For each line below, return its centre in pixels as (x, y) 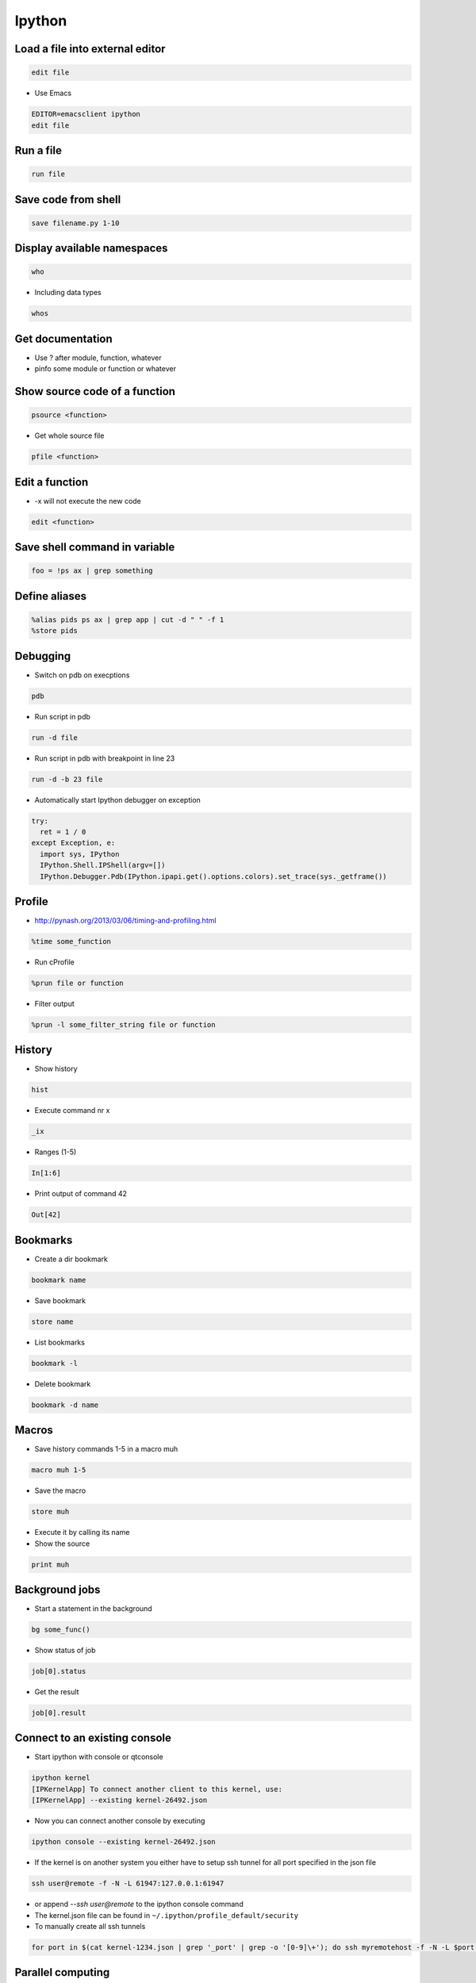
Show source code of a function (95, 391)
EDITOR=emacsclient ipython (86, 114)
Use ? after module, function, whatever (98, 358)
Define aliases (51, 596)
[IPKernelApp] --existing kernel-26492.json (119, 1800)
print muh (50, 1564)
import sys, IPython (80, 854)
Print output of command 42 (81, 1194)
